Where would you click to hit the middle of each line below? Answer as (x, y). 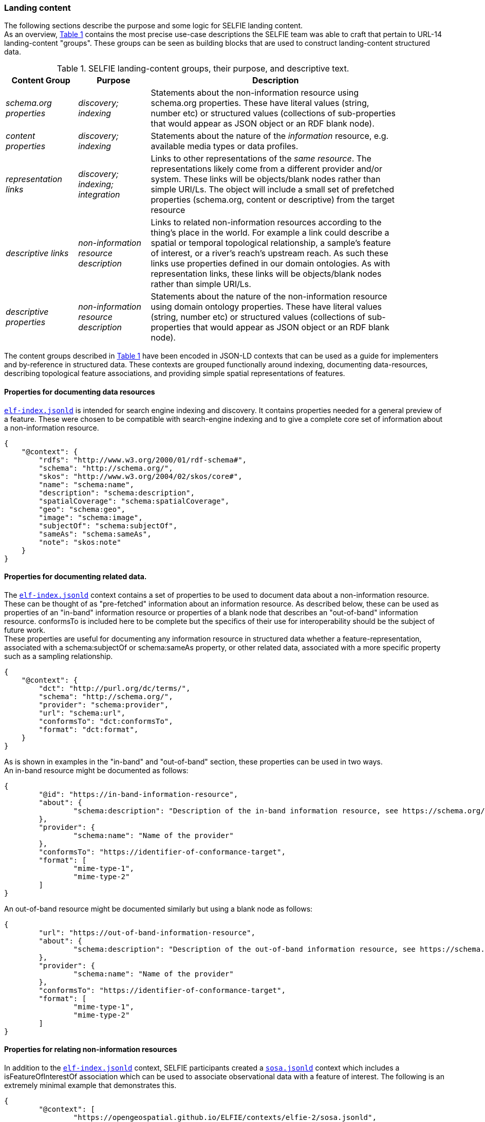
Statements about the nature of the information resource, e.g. (270, 136)
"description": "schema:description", (117, 493)
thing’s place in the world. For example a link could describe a (270, 233)
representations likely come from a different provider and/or (266, 169)
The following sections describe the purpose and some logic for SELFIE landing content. (153, 26)
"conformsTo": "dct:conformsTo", (106, 721)
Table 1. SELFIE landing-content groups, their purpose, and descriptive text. (203, 69)
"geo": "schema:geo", (82, 509)
